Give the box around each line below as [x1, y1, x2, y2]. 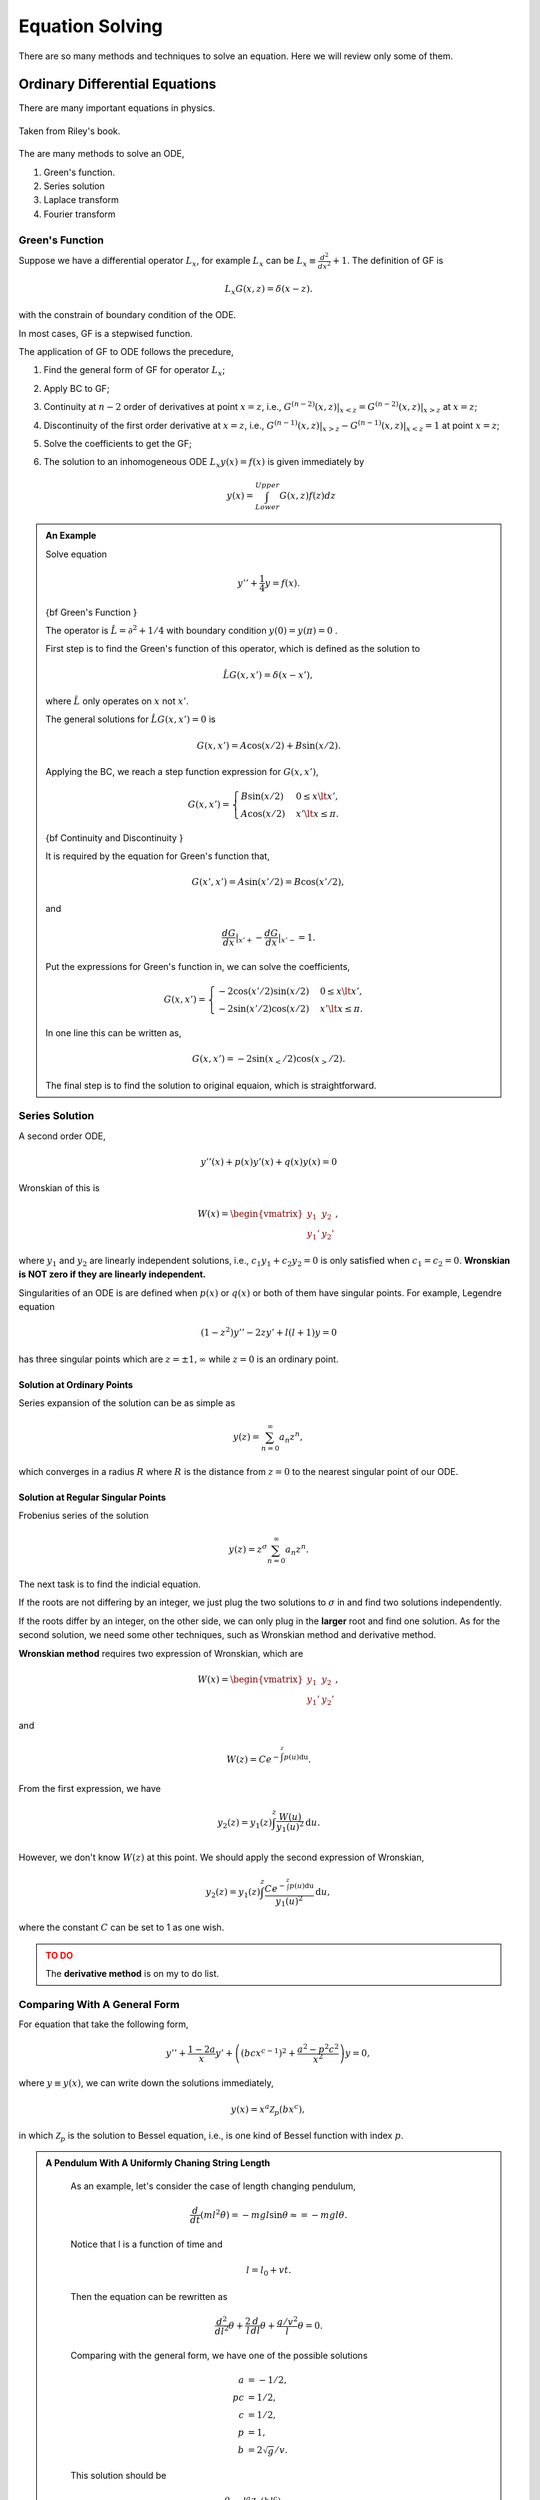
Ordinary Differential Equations [18, 76, 217, 93]
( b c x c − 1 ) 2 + [240, 2046, 297, 2059]
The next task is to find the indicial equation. [18, 1578, 202, 1590]
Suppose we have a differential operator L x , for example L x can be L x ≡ [18, 255, 317, 269]
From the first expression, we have [18, 1782, 162, 1794]
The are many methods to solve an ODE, [18, 148, 185, 160]
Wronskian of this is [18, 1182, 100, 1194]
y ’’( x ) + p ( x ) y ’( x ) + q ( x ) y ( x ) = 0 [200, 1156, 338, 1167]
